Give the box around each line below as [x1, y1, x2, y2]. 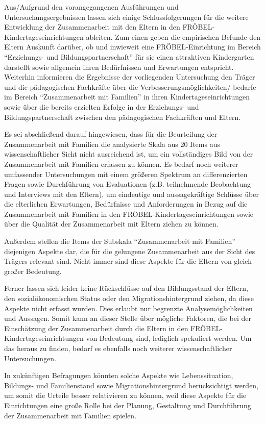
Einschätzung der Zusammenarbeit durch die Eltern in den [4, 322, 188, 333]
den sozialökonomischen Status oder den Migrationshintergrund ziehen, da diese [4, 293, 254, 304]
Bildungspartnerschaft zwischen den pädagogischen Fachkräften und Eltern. [4, 111, 241, 122]
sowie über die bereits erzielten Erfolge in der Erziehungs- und [4, 101, 199, 112]
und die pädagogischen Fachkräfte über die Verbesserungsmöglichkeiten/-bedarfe [4, 81, 256, 92]
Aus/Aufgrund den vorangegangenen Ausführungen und [4, 2, 179, 12]
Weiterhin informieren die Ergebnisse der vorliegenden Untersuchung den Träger [4, 71, 255, 82]
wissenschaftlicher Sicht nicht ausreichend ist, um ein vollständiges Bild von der [4, 148, 253, 159]
